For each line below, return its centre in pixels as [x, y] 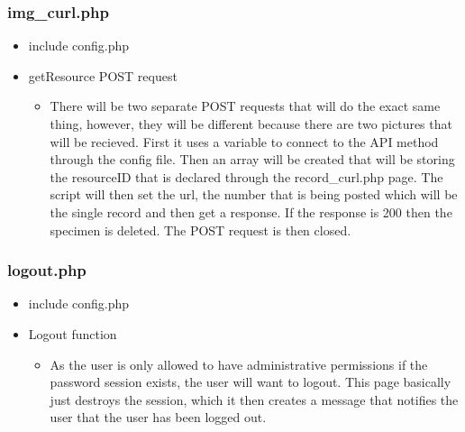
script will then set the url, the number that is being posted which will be [254, 194]
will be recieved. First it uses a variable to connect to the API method [244, 141]
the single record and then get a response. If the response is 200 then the [251, 211]
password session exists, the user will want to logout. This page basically [251, 382]
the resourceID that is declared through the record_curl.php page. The [246, 176]
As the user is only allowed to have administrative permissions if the [239, 364]
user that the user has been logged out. [158, 417]
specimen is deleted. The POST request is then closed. [201, 230]
